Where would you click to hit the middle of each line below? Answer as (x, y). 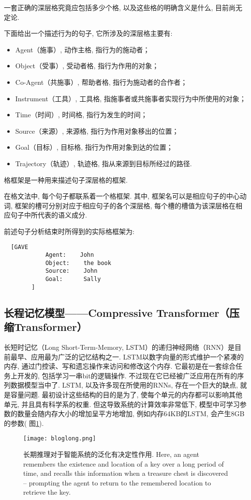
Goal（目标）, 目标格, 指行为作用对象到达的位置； (94, 147)
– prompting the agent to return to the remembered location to (117, 482)
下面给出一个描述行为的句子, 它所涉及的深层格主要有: (88, 33)
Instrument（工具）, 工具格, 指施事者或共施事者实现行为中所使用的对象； (131, 98)
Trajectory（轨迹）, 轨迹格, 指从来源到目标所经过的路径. (103, 163)
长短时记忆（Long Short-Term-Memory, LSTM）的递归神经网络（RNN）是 (119, 347)
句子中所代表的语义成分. (49, 215)
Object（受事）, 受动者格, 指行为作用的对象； (87, 66)
